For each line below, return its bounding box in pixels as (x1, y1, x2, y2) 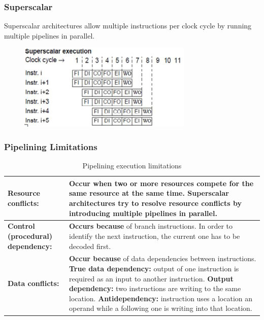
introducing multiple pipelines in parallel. (69, 207, 217, 218)
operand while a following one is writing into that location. (69, 303, 252, 313)
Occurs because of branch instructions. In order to (69, 221, 233, 231)
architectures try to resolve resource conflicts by (69, 198, 242, 208)
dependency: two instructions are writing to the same (69, 283, 241, 294)
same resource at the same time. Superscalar (69, 188, 229, 198)
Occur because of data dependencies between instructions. (69, 253, 256, 264)
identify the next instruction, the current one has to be (69, 231, 240, 241)
